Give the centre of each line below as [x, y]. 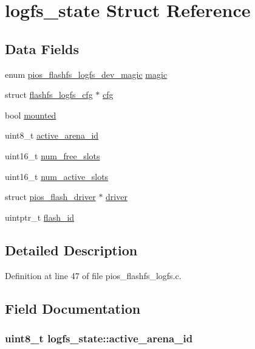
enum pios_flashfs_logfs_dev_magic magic [86, 74]
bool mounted [31, 115]
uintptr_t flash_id [40, 217]
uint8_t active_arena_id [52, 135]
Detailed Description [71, 250]
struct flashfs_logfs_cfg [49, 95]
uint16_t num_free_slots [53, 155]
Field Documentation [73, 308]
